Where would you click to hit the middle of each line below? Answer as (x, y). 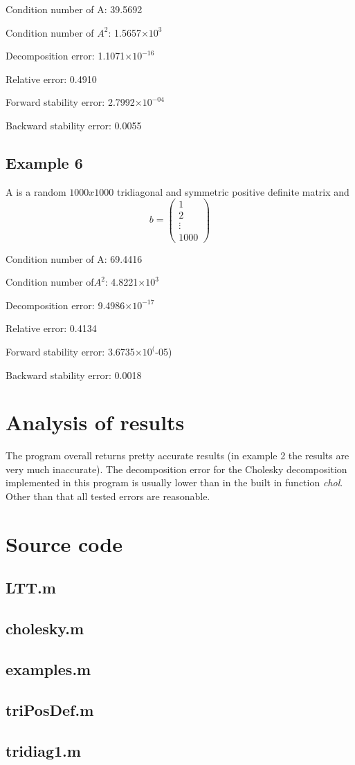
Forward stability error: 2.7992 (70, 102)
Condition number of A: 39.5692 (74, 9)
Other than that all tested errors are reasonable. (108, 496)
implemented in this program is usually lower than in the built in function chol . (174, 482)
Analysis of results (95, 422)
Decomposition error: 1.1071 (65, 56)
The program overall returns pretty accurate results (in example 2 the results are (177, 455)
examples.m (48, 669)
